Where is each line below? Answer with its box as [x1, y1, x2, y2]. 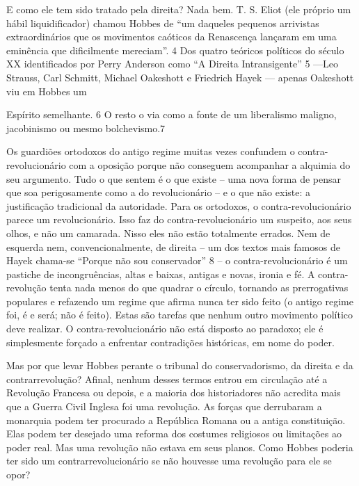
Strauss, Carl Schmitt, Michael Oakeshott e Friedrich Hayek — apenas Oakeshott [6, 70, 354, 84]
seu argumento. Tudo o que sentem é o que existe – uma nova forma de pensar [6, 171, 342, 186]
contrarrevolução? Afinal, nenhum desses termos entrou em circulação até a [6, 371, 328, 386]
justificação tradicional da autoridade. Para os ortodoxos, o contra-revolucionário [6, 198, 351, 213]
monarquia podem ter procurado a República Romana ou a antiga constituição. [6, 412, 346, 427]
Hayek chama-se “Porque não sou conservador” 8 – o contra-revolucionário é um [6, 253, 348, 268]
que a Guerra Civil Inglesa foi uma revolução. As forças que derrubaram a [6, 399, 322, 414]
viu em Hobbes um [6, 83, 87, 98]
